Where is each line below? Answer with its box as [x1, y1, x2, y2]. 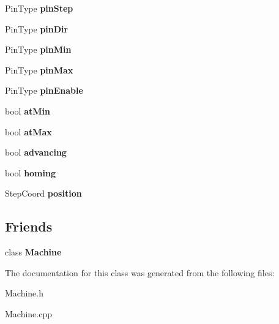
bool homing [5, 166, 56, 179]
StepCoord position [5, 187, 82, 200]
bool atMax [5, 125, 52, 138]
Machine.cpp [5, 307, 53, 320]
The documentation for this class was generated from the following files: [5, 266, 275, 279]
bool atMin [5, 104, 50, 117]
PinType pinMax [5, 63, 73, 76]
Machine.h [5, 287, 44, 300]
